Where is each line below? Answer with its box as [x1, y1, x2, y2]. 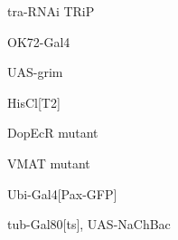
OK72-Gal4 [7, 32, 70, 51]
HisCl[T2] [7, 92, 61, 111]
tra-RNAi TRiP [7, 2, 95, 20]
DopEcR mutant [7, 123, 98, 142]
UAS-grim [7, 62, 63, 82]
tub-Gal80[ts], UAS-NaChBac [7, 215, 171, 234]
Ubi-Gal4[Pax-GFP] [7, 184, 117, 203]
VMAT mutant [7, 153, 90, 172]
